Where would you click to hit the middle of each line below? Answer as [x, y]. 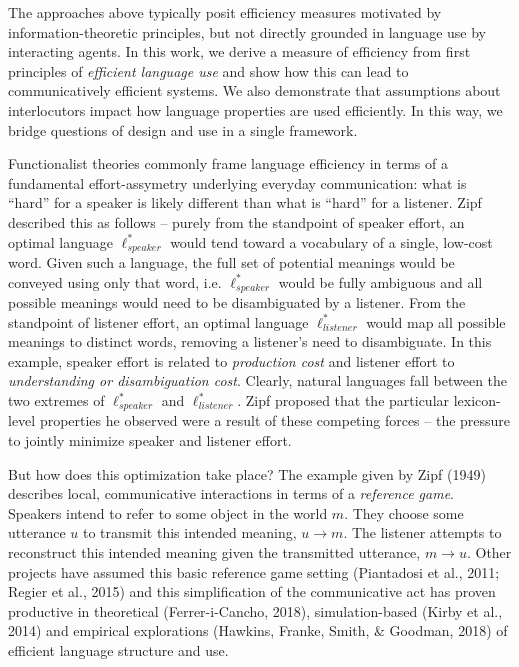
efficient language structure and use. [118, 649]
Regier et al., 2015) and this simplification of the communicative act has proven [252, 591]
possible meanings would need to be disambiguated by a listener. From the [237, 302]
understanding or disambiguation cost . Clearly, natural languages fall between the [258, 380]
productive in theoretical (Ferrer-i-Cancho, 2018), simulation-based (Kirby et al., [255, 610]
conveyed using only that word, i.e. [115, 281]
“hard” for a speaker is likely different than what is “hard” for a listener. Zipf [245, 202]
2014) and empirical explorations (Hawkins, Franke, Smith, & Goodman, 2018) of [258, 630]
